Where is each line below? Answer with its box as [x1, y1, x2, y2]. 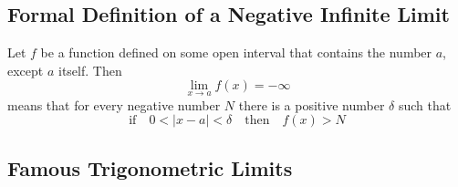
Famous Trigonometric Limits [7, 153, 293, 182]
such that [398, 95, 452, 114]
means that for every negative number [7, 95, 221, 114]
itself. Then [58, 60, 122, 79]
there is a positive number [238, 95, 385, 114]
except [7, 60, 44, 79]
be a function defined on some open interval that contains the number [40, 43, 432, 62]
